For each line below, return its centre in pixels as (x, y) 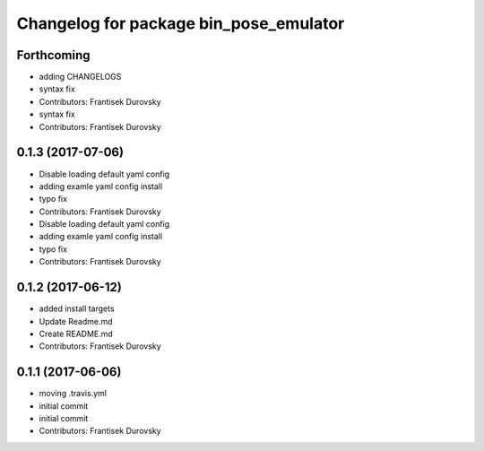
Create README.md (76, 334)
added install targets (77, 308)
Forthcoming (53, 55)
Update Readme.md (76, 321)
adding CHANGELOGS (80, 77)
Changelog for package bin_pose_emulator (181, 23)
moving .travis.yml (73, 394)
